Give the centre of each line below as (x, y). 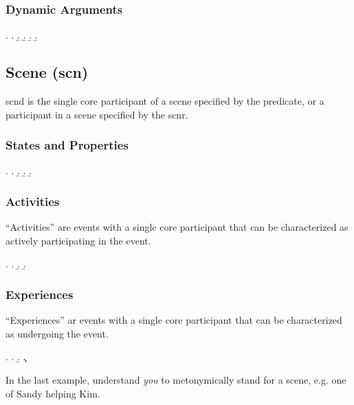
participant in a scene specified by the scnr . (97, 114)
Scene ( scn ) (47, 72)
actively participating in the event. (78, 240)
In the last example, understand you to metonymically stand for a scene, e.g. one (176, 380)
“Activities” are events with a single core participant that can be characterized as (177, 227)
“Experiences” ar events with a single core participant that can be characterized (174, 320)
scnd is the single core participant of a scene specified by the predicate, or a (165, 101)
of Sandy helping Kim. (53, 393)
